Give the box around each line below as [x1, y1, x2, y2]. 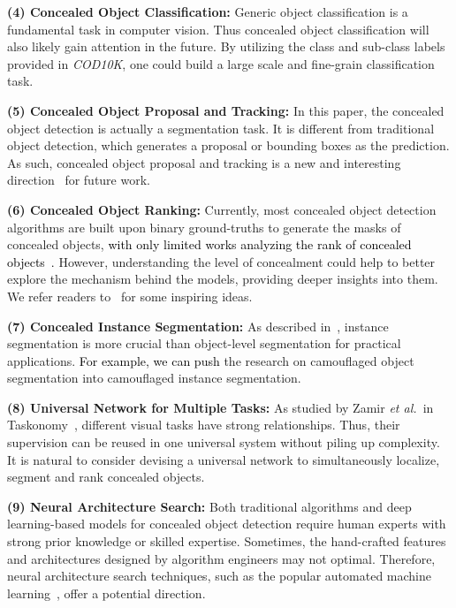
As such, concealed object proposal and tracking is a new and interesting [7, 153, 401, 171]
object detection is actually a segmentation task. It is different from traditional [7, 118, 435, 137]
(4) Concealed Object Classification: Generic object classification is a [7, 3, 408, 20]
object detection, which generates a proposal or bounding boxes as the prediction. [7, 136, 450, 155]
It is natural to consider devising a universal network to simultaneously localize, [7, 450, 440, 468]
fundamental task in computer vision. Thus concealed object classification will [7, 19, 429, 38]
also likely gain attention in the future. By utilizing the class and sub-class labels [7, 37, 445, 56]
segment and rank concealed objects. [7, 467, 205, 486]
